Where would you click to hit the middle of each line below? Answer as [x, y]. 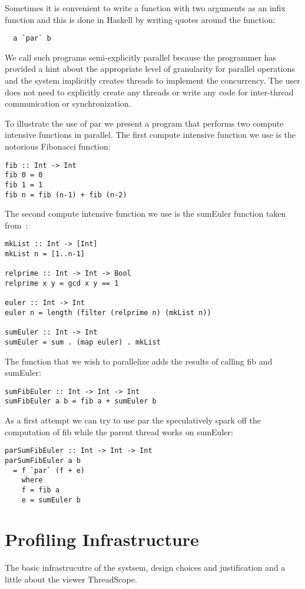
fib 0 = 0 [24, 175]
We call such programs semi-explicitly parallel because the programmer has [141, 57]
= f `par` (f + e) [49, 470]
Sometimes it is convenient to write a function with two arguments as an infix [145, 8]
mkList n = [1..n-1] [45, 254]
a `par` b [32, 39]
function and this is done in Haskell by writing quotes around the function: [140, 19]
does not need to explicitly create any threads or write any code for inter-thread [149, 92]
